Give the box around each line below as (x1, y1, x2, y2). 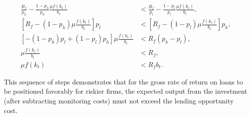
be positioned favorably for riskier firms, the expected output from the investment (4, 86, 248, 96)
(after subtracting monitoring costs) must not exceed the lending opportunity (4, 96, 234, 105)
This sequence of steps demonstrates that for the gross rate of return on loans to (4, 76, 243, 86)
